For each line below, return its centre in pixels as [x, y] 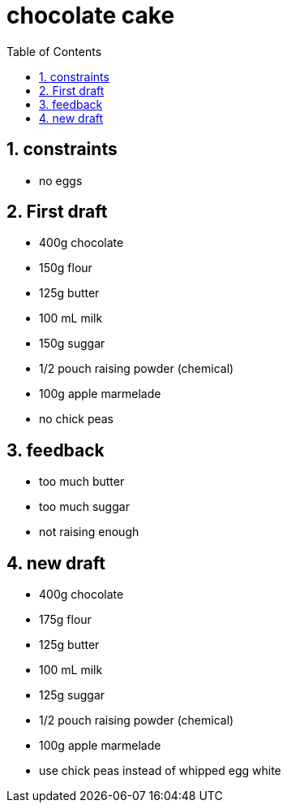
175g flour [65, 620]
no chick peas [77, 419]
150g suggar [72, 344]
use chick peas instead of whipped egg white [160, 771]
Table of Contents [54, 51]
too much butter [82, 482]
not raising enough [89, 532]
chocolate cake [91, 15]
